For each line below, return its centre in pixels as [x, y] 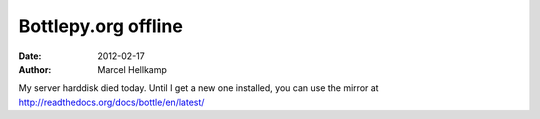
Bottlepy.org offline [101, 26]
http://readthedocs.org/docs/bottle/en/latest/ [111, 102]
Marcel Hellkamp [132, 69]
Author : [35, 69]
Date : [30, 56]
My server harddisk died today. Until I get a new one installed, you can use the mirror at [198, 88]
